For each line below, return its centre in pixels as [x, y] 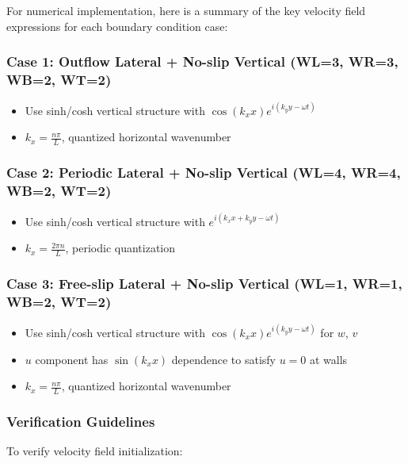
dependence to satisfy [223, 359]
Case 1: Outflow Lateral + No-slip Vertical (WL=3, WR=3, [202, 61]
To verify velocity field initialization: [95, 451]
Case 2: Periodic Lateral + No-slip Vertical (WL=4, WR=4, [204, 173]
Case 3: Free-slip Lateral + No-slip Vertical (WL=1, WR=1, [204, 284]
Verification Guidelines [81, 421]
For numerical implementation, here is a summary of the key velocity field [186, 10]
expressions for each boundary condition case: [117, 26]
